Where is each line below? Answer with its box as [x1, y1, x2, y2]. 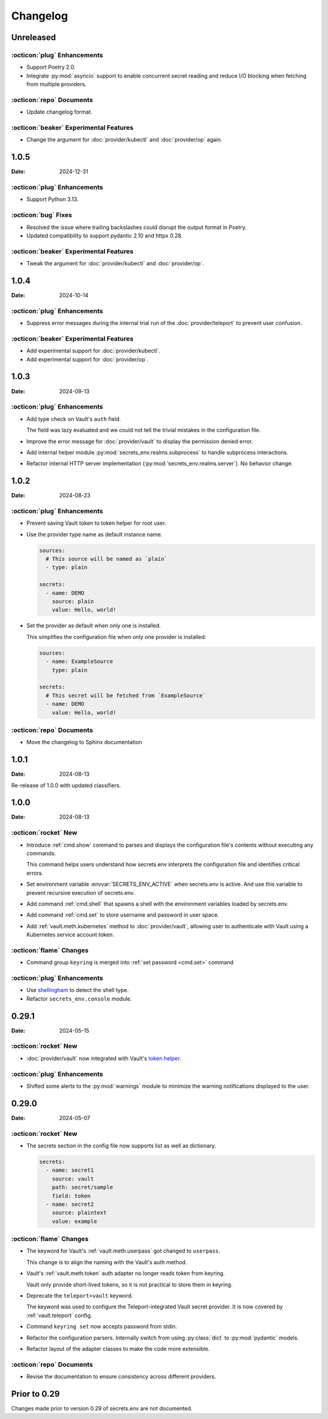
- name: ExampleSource [46, 658, 114, 665]
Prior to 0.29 [11, 1389, 60, 1399]
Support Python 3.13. [26, 196, 79, 203]
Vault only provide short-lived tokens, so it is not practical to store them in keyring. [26, 1281, 233, 1288]
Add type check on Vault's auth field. [26, 415, 121, 422]
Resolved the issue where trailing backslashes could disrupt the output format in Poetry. [26, 224, 247, 231]
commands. [26, 850, 56, 857]
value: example [52, 1218, 97, 1225]
